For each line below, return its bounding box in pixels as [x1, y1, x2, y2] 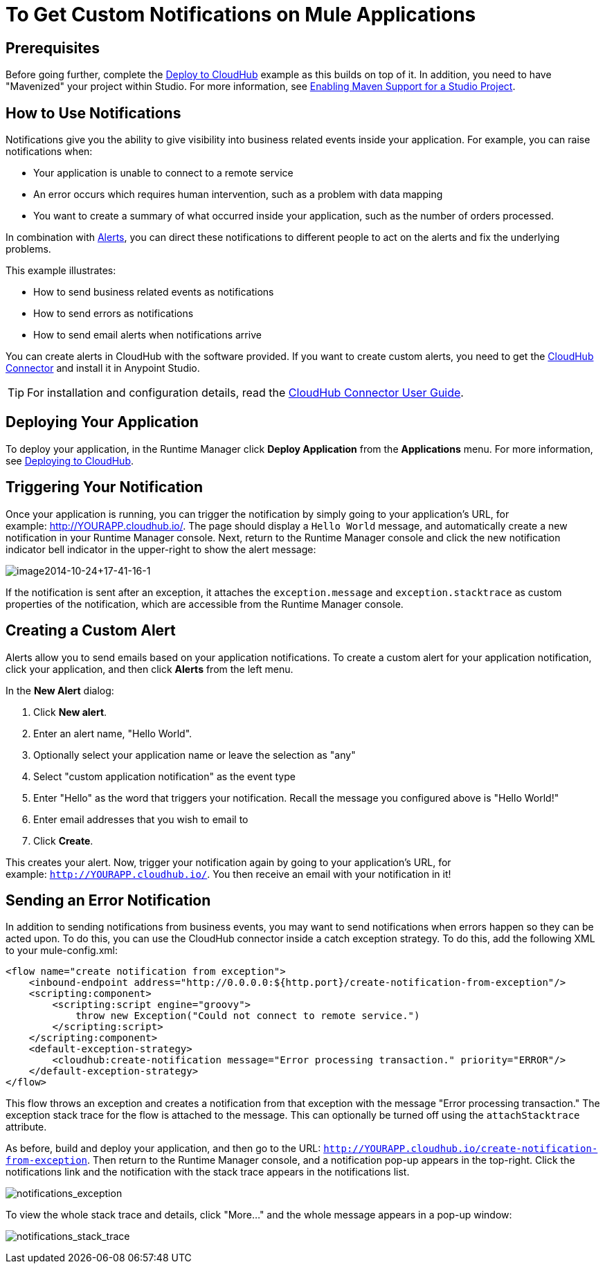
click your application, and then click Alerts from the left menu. [6, 663, 294, 675]
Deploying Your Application [6, 413, 199, 431]
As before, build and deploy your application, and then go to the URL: [6, 1142, 321, 1155]
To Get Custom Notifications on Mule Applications [6, 3, 476, 26]
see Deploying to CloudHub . [6, 454, 134, 467]
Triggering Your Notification [6, 478, 203, 496]
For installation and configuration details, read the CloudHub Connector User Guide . [27, 386, 464, 400]
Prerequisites [6, 39, 100, 57]
